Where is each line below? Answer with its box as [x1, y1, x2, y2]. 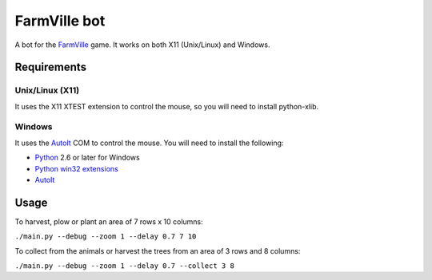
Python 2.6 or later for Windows [34, 152, 140, 163]
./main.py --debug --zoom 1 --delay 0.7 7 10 [14, 232, 197, 241]
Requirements [14, 61, 87, 74]
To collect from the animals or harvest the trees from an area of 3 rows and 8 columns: [14, 246, 301, 255]
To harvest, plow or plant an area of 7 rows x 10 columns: [14, 216, 203, 227]
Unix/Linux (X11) [14, 85, 80, 96]
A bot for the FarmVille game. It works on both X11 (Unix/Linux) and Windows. [14, 40, 270, 49]
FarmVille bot [14, 12, 106, 30]
